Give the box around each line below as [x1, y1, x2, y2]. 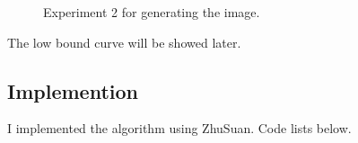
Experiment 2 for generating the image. [43, 3, 260, 21]
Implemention [7, 76, 138, 104]
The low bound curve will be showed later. [7, 32, 241, 51]
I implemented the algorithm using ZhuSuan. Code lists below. [7, 119, 352, 138]
